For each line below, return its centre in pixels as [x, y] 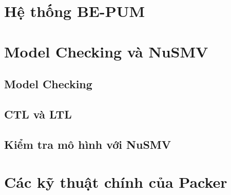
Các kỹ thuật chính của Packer [116, 182]
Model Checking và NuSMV [106, 51]
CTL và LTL [38, 114]
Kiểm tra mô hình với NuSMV [88, 144]
